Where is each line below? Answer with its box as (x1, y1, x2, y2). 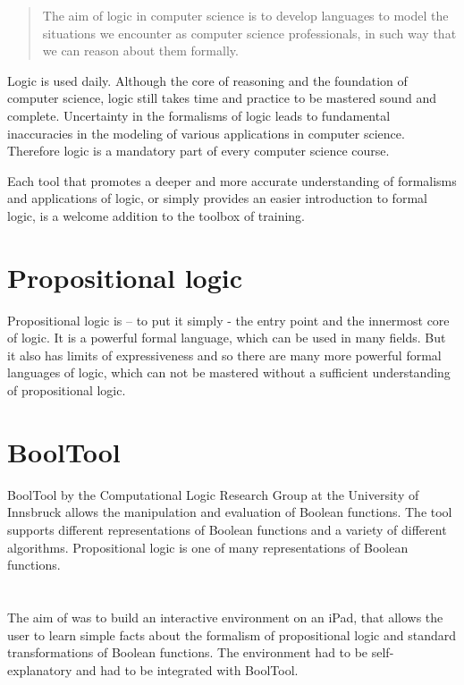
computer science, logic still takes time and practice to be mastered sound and (7, 89, 436, 107)
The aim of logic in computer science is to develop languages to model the (42, 6, 449, 24)
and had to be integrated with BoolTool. (76, 660, 299, 679)
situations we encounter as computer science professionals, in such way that (42, 23, 457, 42)
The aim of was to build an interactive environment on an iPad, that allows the (7, 607, 443, 626)
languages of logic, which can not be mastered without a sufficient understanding (7, 363, 451, 382)
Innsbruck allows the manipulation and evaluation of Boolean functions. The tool (7, 503, 452, 521)
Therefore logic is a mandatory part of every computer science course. (7, 141, 390, 160)
